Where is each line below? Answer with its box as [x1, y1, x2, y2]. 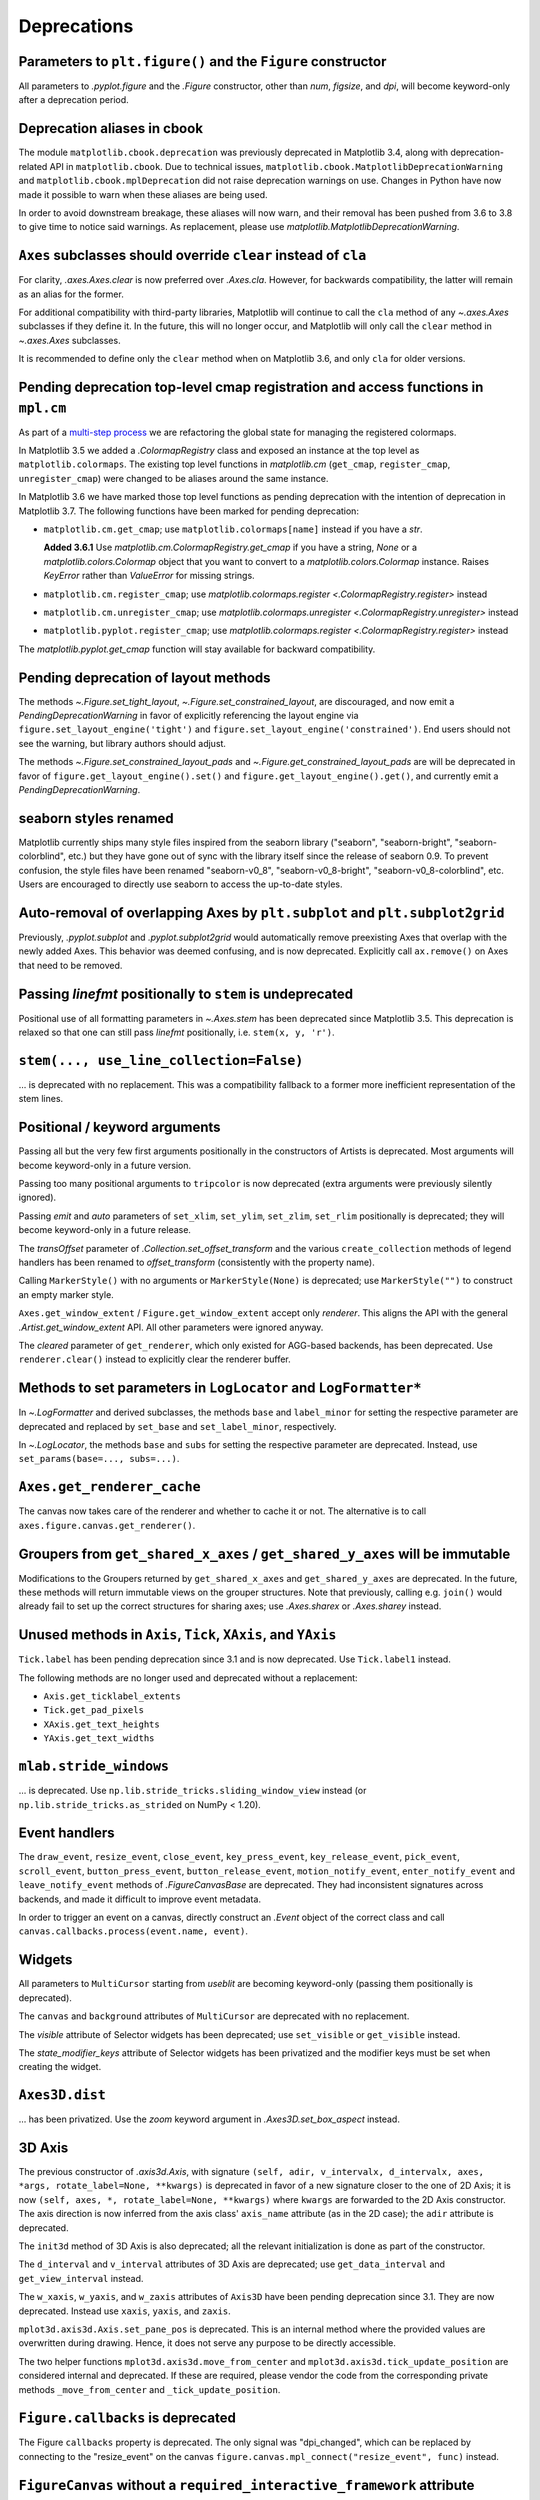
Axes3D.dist [18, 2087, 107, 2104]
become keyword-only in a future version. [18, 1159, 192, 1171]
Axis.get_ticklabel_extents [43, 1691, 182, 1702]
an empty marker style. [18, 1288, 114, 1300]
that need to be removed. [18, 959, 123, 971]
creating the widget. [18, 2061, 102, 2073]
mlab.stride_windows [18, 1758, 170, 1775]
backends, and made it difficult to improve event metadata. [18, 1893, 262, 1905]
